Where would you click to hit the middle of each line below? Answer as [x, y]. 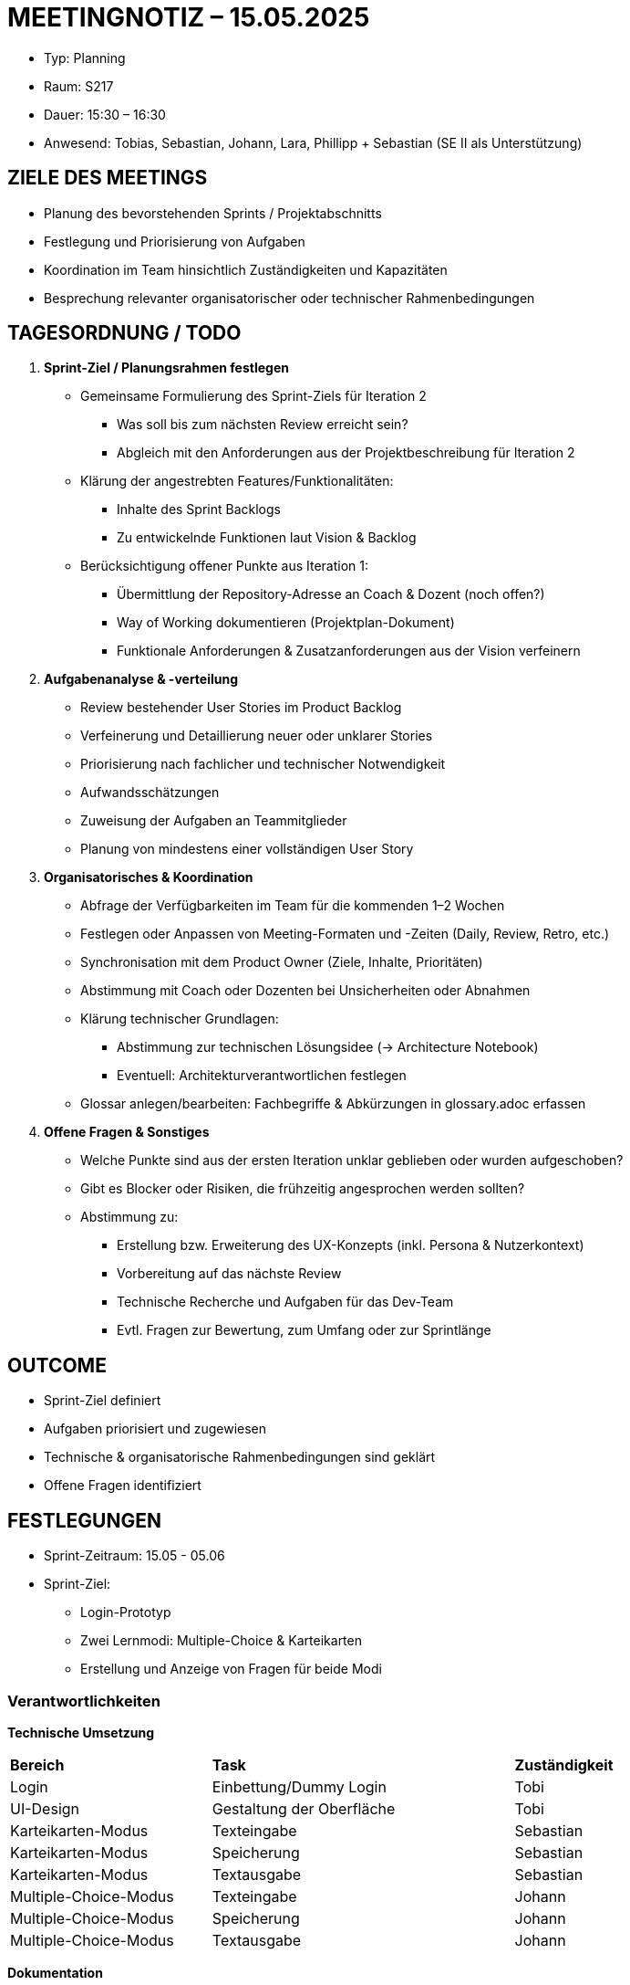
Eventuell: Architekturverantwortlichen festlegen [262, 1076]
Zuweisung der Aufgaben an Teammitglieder [214, 821]
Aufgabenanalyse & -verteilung [141, 679]
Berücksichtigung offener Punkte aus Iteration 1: [225, 566]
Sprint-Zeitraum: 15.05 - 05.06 [134, 1556]
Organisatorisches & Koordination [149, 877]
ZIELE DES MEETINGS [108, 178]
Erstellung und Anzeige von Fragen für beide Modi [231, 1669]
